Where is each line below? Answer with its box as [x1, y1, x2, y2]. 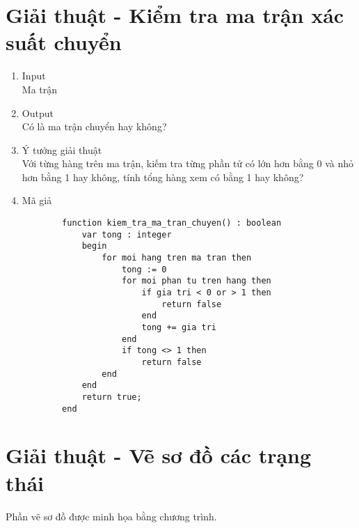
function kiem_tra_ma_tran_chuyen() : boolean [62, 218, 282, 228]
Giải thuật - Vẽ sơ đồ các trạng [6, 441, 312, 469]
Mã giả [22, 193, 52, 208]
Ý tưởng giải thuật [22, 142, 102, 157]
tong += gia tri [141, 322, 216, 332]
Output [22, 105, 54, 120]
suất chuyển [6, 28, 122, 56]
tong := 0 [121, 264, 167, 274]
